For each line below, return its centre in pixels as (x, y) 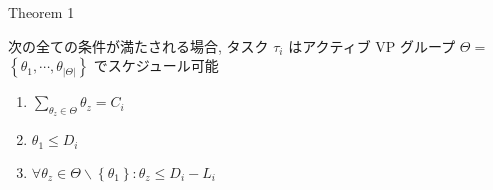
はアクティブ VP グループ (372, 45)
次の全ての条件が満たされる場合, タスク (138, 45)
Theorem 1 (41, 12)
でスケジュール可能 (156, 65)
